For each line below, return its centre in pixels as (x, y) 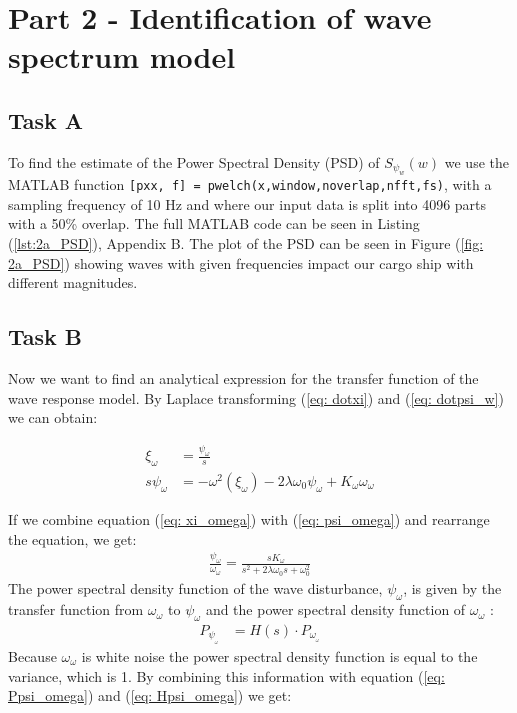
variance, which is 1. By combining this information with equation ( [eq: (226, 675)
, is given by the (452, 588)
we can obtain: (53, 417)
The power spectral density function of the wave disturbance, (195, 588)
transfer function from (76, 609)
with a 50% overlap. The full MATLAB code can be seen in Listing (214, 223)
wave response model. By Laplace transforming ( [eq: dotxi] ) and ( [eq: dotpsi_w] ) (256, 397)
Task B (45, 336)
